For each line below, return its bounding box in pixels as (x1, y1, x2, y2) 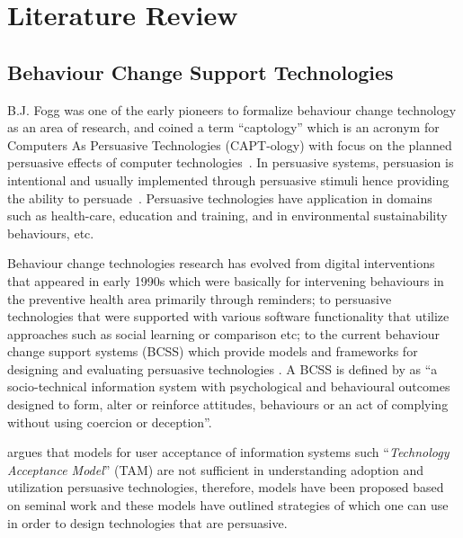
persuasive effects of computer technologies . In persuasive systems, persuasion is (7, 153, 454, 172)
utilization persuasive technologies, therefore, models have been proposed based (7, 478, 444, 497)
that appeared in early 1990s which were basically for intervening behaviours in (7, 271, 444, 290)
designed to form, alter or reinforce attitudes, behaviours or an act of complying (7, 395, 449, 414)
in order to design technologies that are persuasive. (7, 513, 288, 532)
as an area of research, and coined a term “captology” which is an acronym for (7, 118, 440, 137)
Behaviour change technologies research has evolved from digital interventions (7, 254, 435, 273)
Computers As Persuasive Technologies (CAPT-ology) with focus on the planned (7, 135, 452, 154)
